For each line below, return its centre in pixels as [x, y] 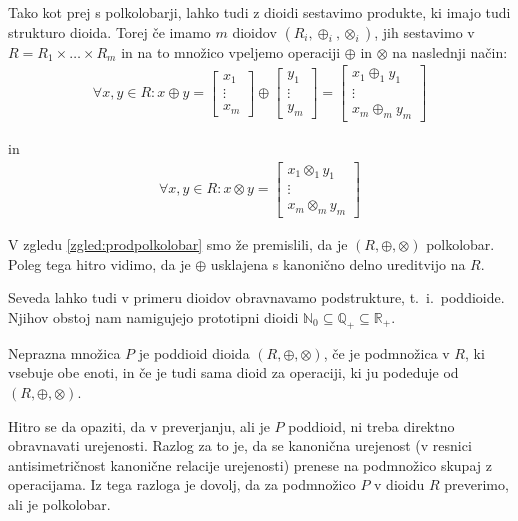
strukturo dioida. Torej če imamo [109, 31]
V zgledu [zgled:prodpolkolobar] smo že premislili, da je [178, 244]
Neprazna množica [64, 352]
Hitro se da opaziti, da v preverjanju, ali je [139, 425]
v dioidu [399, 484]
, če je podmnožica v [386, 352]
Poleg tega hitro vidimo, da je [99, 263]
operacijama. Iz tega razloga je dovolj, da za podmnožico [182, 484]
